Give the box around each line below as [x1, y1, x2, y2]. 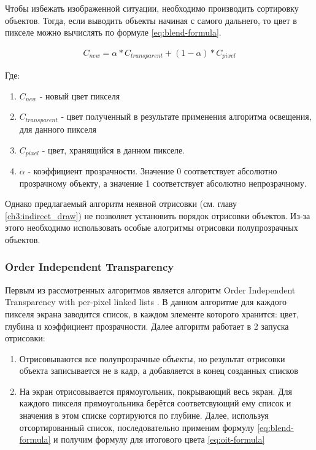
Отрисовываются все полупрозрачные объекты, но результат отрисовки [19, 352, 285, 365]
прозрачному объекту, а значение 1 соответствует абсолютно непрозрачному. [19, 176, 307, 189]
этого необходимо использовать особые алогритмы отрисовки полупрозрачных [5, 221, 298, 234]
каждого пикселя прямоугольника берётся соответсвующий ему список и [19, 397, 291, 409]
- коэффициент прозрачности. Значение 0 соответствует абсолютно [28, 164, 277, 177]
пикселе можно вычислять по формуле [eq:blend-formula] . [5, 26, 222, 39]
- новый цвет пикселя [39, 89, 120, 102]
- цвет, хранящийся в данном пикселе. [42, 143, 185, 156]
